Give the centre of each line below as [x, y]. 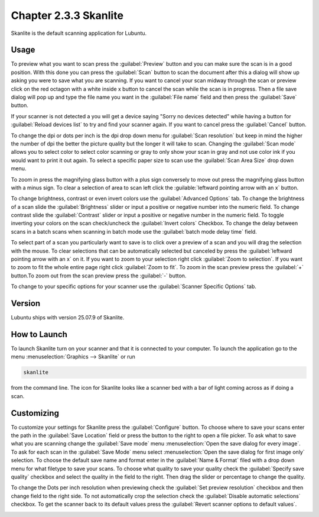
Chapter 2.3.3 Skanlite [67, 15]
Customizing [35, 413]
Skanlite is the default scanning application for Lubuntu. [79, 33]
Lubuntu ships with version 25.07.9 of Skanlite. [68, 318]
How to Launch [39, 334]
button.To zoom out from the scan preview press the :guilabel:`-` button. [99, 276]
